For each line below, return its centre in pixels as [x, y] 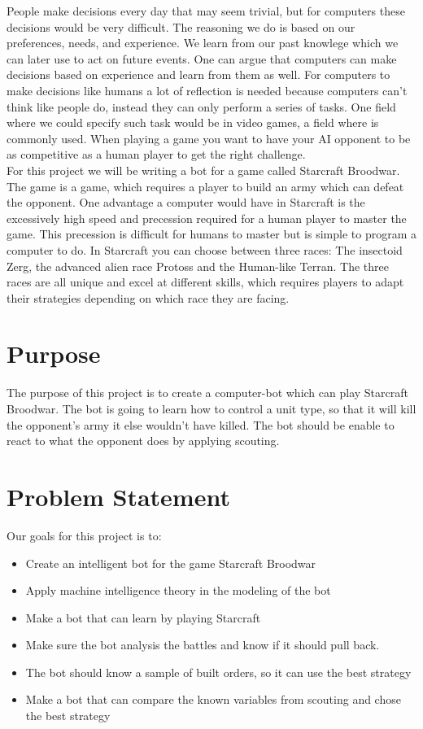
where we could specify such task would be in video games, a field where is [193, 122]
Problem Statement [118, 496]
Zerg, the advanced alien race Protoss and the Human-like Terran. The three [198, 266]
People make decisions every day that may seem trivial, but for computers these [206, 11]
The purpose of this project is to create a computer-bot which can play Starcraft [207, 393]
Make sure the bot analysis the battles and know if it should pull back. [203, 645]
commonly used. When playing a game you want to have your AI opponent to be [209, 138]
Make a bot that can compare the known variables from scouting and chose [213, 699]
